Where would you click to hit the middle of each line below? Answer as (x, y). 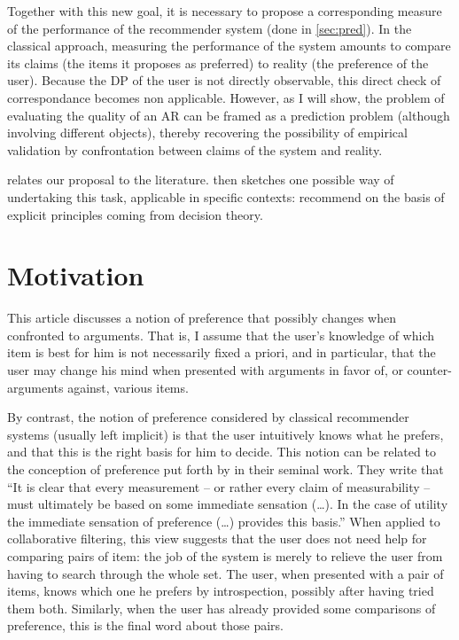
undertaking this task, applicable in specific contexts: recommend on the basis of (226, 196)
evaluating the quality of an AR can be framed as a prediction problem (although (229, 115)
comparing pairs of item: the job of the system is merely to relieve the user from (225, 555)
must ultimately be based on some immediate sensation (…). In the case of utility (228, 504)
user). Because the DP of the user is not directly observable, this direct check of (224, 80)
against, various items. (128, 387)
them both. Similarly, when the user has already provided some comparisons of (222, 608)
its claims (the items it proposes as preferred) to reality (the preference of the (218, 62)
